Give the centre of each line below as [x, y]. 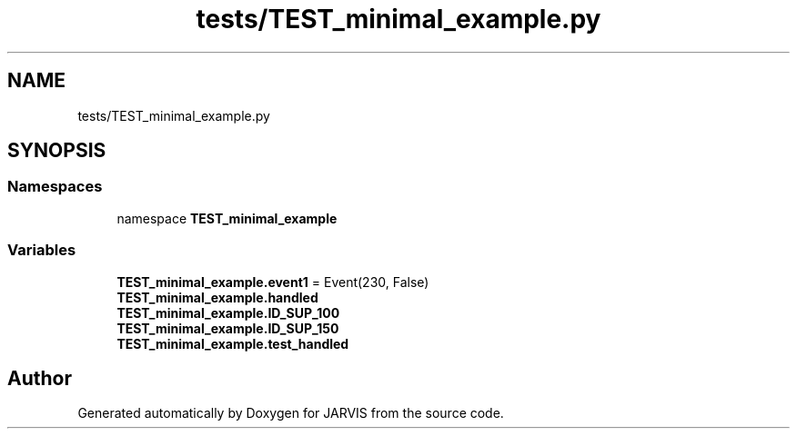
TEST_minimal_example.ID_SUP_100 [228, 312]
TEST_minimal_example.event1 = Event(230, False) [273, 282]
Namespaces [55, 187]
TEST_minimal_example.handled [217, 297]
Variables [42, 250]
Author [40, 378]
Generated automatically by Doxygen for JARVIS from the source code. [291, 413]
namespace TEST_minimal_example [227, 218]
